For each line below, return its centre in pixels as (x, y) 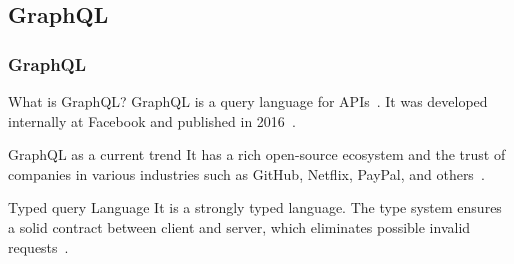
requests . (38, 246)
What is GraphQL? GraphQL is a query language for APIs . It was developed (248, 101)
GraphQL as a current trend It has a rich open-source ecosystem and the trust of (257, 154)
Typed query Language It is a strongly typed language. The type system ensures (255, 207)
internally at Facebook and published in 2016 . (152, 120)
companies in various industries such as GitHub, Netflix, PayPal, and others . (246, 173)
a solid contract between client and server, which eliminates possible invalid (239, 226)
